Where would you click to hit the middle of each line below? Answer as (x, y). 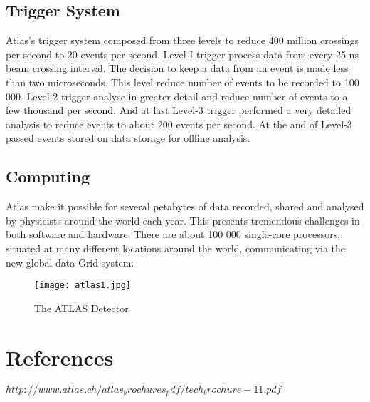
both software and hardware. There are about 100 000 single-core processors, (173, 234)
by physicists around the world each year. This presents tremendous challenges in (183, 220)
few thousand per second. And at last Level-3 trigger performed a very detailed (179, 110)
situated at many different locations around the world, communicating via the (176, 248)
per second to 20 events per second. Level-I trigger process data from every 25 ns (182, 54)
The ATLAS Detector (81, 308)
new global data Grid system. (70, 262)
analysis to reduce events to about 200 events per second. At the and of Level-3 (179, 124)
